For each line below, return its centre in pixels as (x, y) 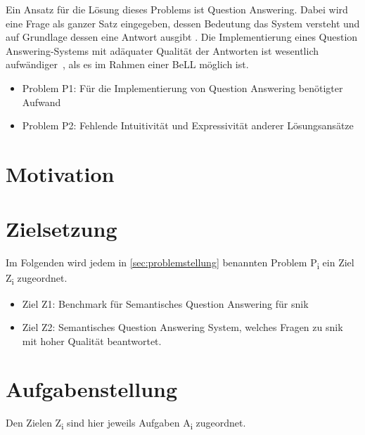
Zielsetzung (62, 229)
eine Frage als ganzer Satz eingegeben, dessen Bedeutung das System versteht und (183, 23)
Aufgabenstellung (92, 389)
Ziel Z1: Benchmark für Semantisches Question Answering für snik (165, 303)
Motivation (60, 173)
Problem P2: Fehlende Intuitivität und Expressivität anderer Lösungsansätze (188, 125)
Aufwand (41, 102)
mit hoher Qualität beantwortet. (92, 340)
